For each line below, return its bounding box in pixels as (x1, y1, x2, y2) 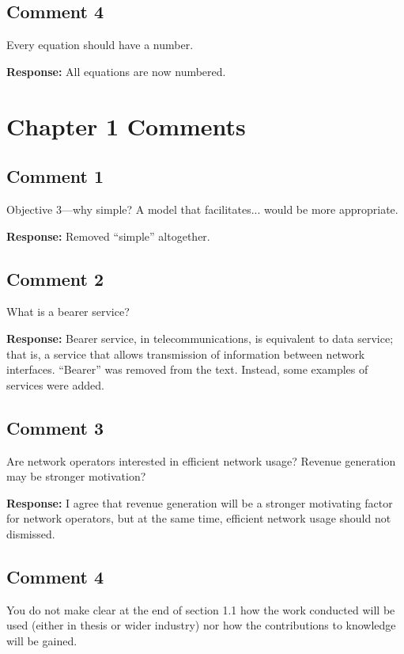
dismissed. (6, 525, 55, 542)
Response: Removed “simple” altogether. (6, 227, 210, 244)
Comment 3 (6, 415, 104, 439)
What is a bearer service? (6, 303, 130, 320)
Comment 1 (6, 164, 104, 188)
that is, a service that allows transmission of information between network (6, 345, 365, 362)
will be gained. (6, 632, 77, 648)
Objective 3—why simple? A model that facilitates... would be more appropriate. (6, 200, 398, 217)
